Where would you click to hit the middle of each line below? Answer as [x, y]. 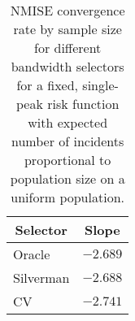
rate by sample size [67, 29]
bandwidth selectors [67, 66]
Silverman [41, 278]
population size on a [67, 178]
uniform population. [67, 197]
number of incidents [67, 141]
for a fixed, [48, 85]
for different [67, 48]
